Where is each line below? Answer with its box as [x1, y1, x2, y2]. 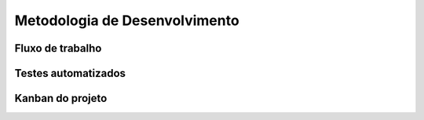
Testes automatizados [14, 67, 126, 80]
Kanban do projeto [14, 92, 108, 105]
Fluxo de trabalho [14, 42, 102, 55]
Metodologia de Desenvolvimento [14, 12, 239, 29]
